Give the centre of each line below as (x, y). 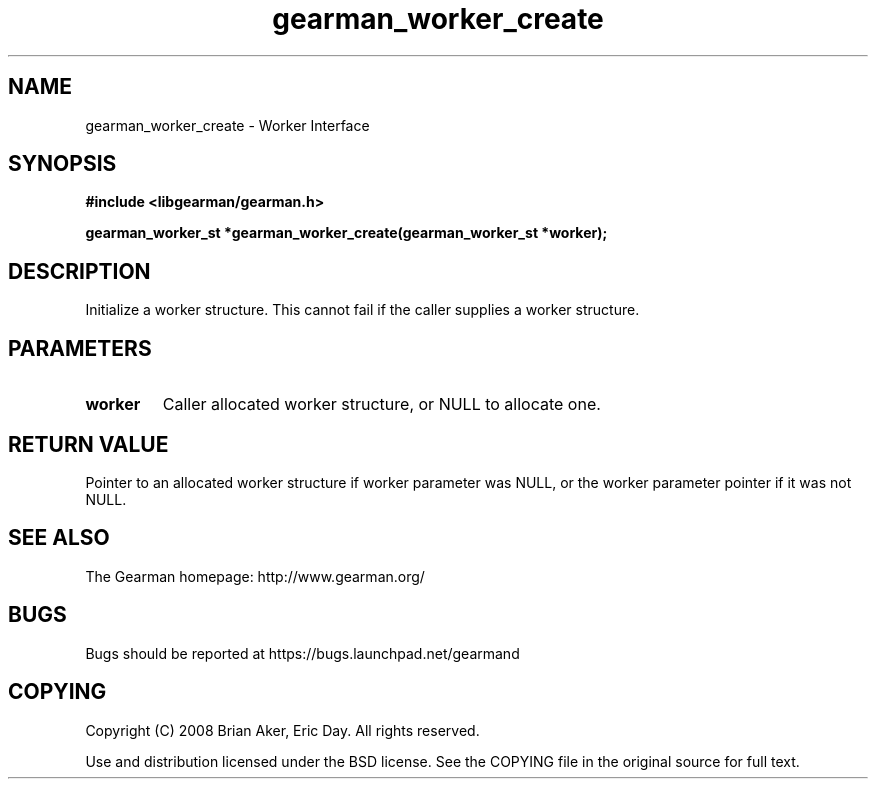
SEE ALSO (59, 538)
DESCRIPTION (79, 271)
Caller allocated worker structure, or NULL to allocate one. (381, 404)
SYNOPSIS (62, 164)
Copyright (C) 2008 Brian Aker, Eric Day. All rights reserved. (282, 730)
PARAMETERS (80, 348)
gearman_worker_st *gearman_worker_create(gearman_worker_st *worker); (346, 233)
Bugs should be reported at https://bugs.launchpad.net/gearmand (302, 653)
